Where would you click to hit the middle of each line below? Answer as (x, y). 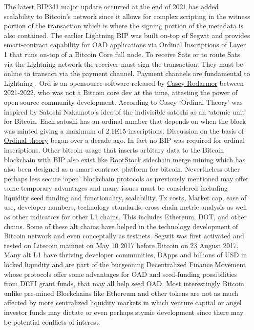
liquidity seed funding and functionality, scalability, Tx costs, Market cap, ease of (125, 197)
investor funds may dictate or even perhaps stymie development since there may (124, 312)
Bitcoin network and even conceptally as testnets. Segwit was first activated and (124, 236)
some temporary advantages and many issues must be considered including (116, 188)
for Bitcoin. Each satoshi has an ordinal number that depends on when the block (125, 121)
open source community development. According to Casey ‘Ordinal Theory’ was (123, 102)
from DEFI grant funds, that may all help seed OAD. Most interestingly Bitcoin (124, 283)
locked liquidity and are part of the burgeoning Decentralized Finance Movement (125, 264)
